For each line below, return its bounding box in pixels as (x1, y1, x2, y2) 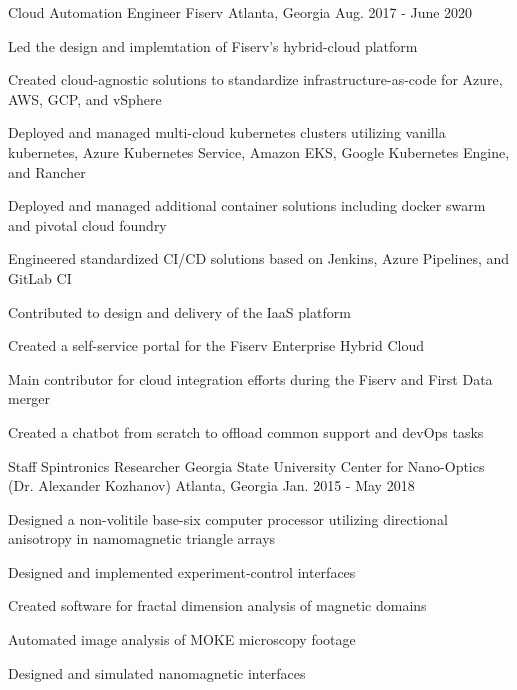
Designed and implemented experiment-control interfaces (8, 561, 356, 582)
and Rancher (8, 161, 86, 182)
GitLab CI (8, 267, 72, 288)
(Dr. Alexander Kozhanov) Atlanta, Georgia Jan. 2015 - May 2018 (8, 475, 415, 496)
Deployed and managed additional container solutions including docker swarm (8, 195, 486, 216)
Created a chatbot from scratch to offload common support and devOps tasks (8, 421, 484, 442)
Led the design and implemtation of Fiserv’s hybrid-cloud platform (8, 35, 418, 56)
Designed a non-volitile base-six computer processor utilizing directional (8, 508, 448, 529)
